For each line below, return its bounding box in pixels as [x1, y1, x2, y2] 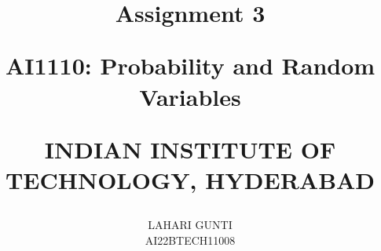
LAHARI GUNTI [148, 216, 233, 233]
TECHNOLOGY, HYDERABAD [5, 163, 376, 195]
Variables [139, 80, 241, 112]
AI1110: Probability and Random [5, 49, 376, 82]
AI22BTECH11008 [145, 231, 236, 248]
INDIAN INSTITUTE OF [44, 133, 336, 165]
